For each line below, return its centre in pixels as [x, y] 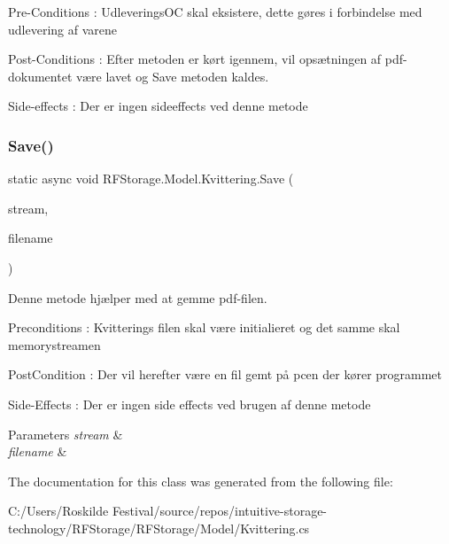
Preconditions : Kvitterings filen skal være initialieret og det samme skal [204, 327]
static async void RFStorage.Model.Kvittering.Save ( [151, 179]
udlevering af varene [62, 29]
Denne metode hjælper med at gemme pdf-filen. [138, 297]
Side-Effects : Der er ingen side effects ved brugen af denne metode [190, 404]
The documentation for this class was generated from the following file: [201, 481]
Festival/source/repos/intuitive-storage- [220, 511]
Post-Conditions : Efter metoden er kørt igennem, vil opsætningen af [195, 59]
